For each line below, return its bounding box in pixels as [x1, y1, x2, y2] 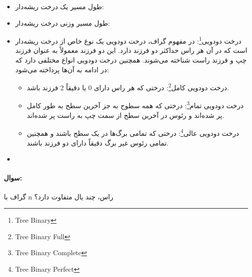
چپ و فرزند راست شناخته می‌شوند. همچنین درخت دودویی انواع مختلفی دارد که [15, 55, 247, 65]
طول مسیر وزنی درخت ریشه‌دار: [15, 17, 110, 28]
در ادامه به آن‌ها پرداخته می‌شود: [15, 64, 109, 74]
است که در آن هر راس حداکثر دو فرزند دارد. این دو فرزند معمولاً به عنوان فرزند [15, 45, 248, 55]
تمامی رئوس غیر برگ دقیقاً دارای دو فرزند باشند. [27, 137, 169, 147]
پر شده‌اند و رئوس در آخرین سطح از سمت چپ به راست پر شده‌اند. [27, 110, 224, 120]
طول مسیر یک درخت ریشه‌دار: [15, 1, 104, 11]
